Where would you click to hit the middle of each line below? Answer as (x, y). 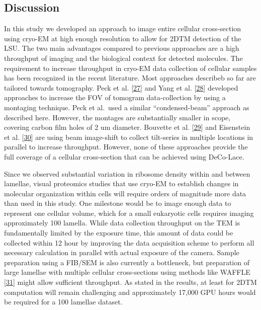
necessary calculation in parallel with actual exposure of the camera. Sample (122, 252)
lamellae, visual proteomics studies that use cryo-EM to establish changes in (121, 183)
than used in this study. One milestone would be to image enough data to (118, 203)
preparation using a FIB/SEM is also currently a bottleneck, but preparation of (127, 262)
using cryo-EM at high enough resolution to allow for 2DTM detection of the (123, 38)
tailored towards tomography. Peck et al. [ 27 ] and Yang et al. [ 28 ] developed (121, 87)
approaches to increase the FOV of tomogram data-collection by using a (115, 97)
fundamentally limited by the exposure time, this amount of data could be (119, 233)
